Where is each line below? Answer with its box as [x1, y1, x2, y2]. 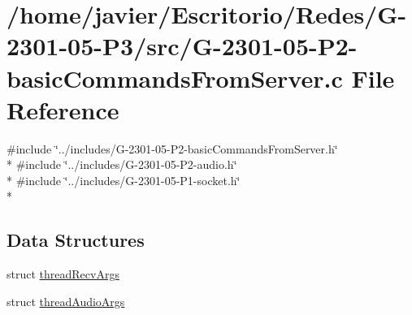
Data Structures [7, 227, 145, 252]
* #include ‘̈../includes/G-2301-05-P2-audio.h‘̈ [7, 156, 237, 173]
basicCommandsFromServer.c [7, 61, 343, 94]
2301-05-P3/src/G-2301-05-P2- [7, 29, 358, 63]
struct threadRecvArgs [7, 265, 119, 283]
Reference [7, 93, 119, 126]
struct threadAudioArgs [7, 292, 125, 309]
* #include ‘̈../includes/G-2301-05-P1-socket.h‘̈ [7, 171, 241, 188]
